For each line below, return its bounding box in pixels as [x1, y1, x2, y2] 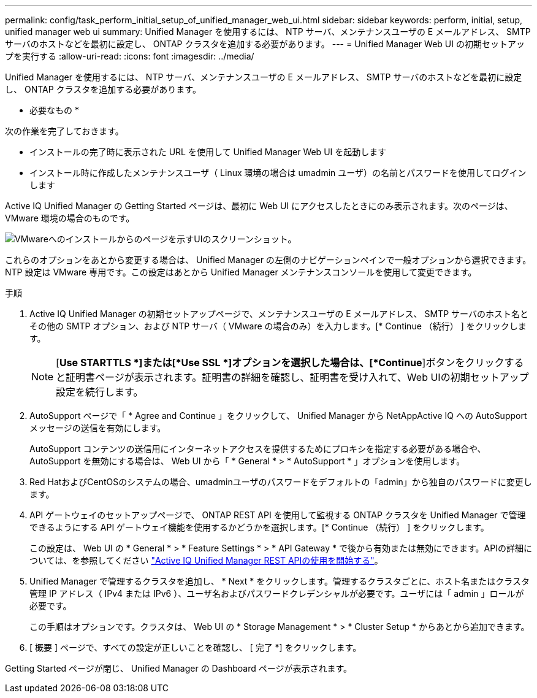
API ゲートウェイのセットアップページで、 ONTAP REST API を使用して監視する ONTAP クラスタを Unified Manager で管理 [29, 510, 526, 520]
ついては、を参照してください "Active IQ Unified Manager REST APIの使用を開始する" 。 [29, 555, 383, 566]
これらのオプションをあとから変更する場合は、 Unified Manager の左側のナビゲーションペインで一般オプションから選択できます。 [5, 255, 531, 265]
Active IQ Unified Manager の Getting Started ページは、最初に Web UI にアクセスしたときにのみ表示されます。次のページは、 [5, 201, 513, 211]
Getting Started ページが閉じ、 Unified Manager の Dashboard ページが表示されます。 [5, 663, 352, 673]
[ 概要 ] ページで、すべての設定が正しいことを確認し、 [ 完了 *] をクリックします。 [29, 642, 362, 653]
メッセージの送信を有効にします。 [29, 423, 166, 433]
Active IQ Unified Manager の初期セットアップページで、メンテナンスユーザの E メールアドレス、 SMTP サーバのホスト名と [29, 309, 528, 319]
